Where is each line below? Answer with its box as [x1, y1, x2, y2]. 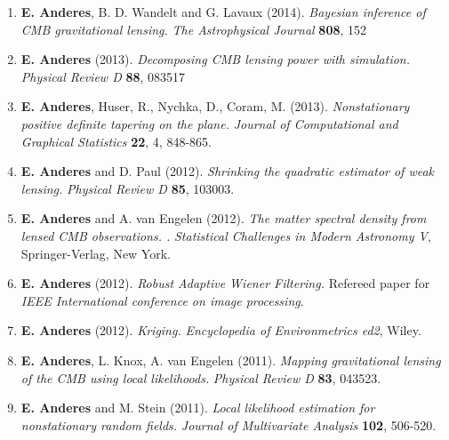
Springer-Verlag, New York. [20, 244, 171, 262]
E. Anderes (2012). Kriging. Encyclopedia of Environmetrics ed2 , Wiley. [20, 321, 421, 340]
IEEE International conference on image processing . [20, 291, 304, 309]
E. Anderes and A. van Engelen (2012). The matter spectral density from [20, 209, 427, 228]
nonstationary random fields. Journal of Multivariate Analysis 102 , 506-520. [20, 415, 437, 434]
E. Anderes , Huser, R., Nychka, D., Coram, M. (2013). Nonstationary [20, 97, 410, 116]
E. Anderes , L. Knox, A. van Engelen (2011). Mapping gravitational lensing [20, 350, 441, 369]
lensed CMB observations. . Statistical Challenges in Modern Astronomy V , [20, 226, 431, 244]
